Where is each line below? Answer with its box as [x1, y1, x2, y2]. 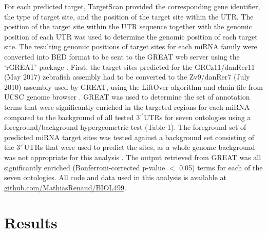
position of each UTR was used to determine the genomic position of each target [4, 31, 258, 42]
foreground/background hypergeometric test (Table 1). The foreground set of [4, 122, 246, 132]
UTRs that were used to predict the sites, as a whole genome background [24, 142, 255, 152]
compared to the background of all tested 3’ [4, 111, 142, 122]
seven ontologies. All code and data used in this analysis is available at [4, 172, 226, 183]
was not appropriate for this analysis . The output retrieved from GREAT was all [4, 151, 261, 162]
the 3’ [4, 142, 22, 152]
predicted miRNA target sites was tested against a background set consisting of [4, 131, 254, 142]
